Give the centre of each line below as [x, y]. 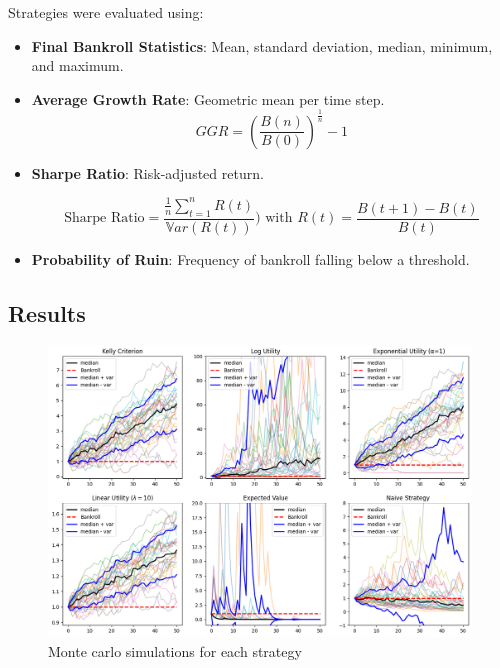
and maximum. [77, 65]
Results [47, 312]
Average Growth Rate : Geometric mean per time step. [208, 98]
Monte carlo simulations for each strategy [175, 650]
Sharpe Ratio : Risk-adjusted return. [147, 172]
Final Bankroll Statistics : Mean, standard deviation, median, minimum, [262, 45]
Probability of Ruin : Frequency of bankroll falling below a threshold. [250, 258]
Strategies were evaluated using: [106, 12]
